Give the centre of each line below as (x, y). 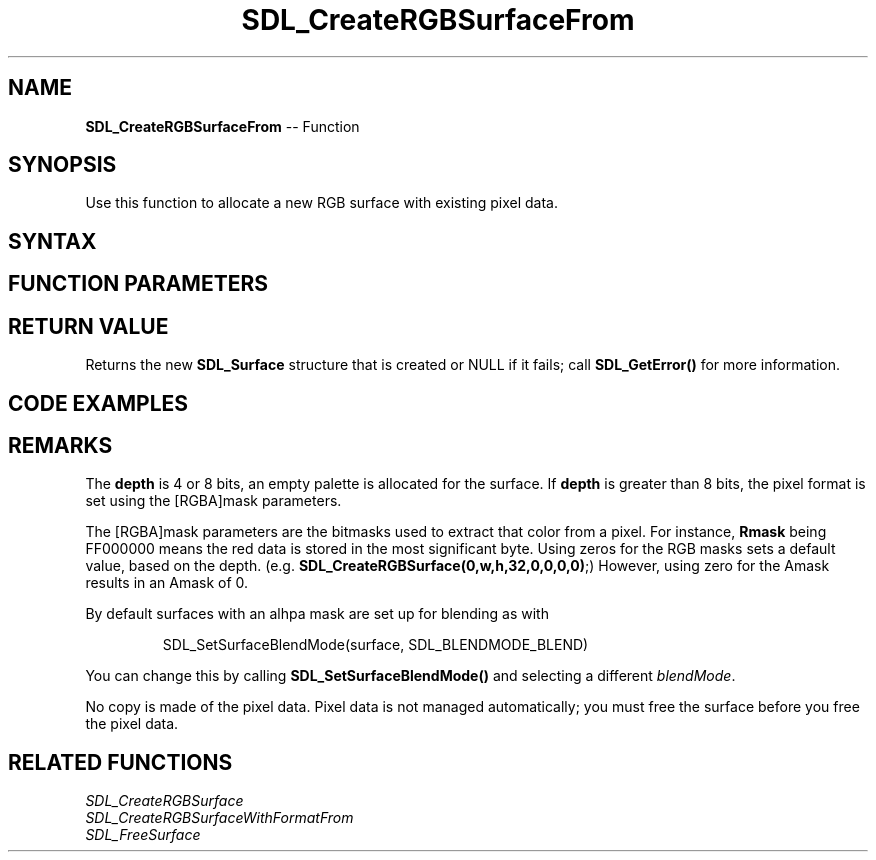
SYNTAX (52, 241)
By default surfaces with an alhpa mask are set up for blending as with (317, 614)
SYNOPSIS (62, 165)
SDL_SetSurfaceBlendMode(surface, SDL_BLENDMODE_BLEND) (375, 645)
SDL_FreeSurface (143, 835)
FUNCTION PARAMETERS (138, 284)
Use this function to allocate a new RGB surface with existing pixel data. (321, 203)
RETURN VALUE (88, 326)
